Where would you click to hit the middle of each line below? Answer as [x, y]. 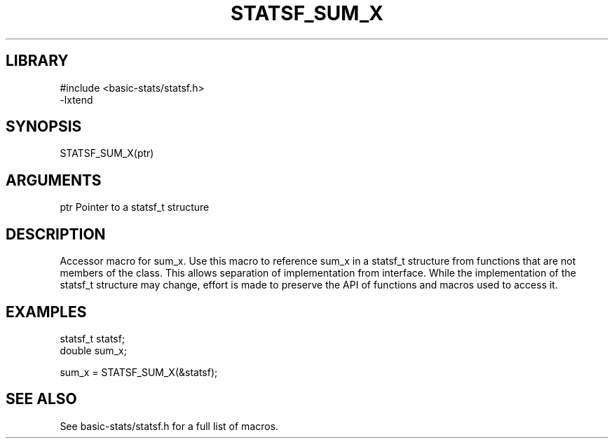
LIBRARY [37, 61]
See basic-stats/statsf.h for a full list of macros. [169, 426]
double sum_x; [93, 350]
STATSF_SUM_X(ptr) [107, 153]
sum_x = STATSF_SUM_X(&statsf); [139, 372]
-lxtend [76, 99]
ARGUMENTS [54, 180]
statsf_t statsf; [93, 338]
